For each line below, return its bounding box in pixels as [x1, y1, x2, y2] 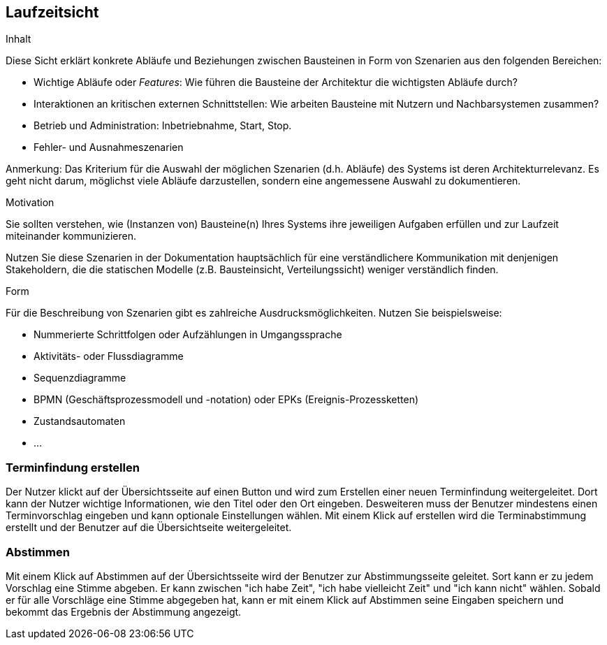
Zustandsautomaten [34, 415, 126, 428]
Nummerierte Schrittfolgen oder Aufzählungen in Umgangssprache [34, 328, 342, 341]
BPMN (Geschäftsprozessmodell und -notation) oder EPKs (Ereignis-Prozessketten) [34, 393, 419, 406]
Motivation [6, 196, 54, 209]
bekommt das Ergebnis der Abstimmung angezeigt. [6, 605, 242, 618]
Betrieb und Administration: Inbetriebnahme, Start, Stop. [34, 119, 292, 132]
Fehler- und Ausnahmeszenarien [34, 141, 184, 154]
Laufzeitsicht [6, 3, 99, 21]
